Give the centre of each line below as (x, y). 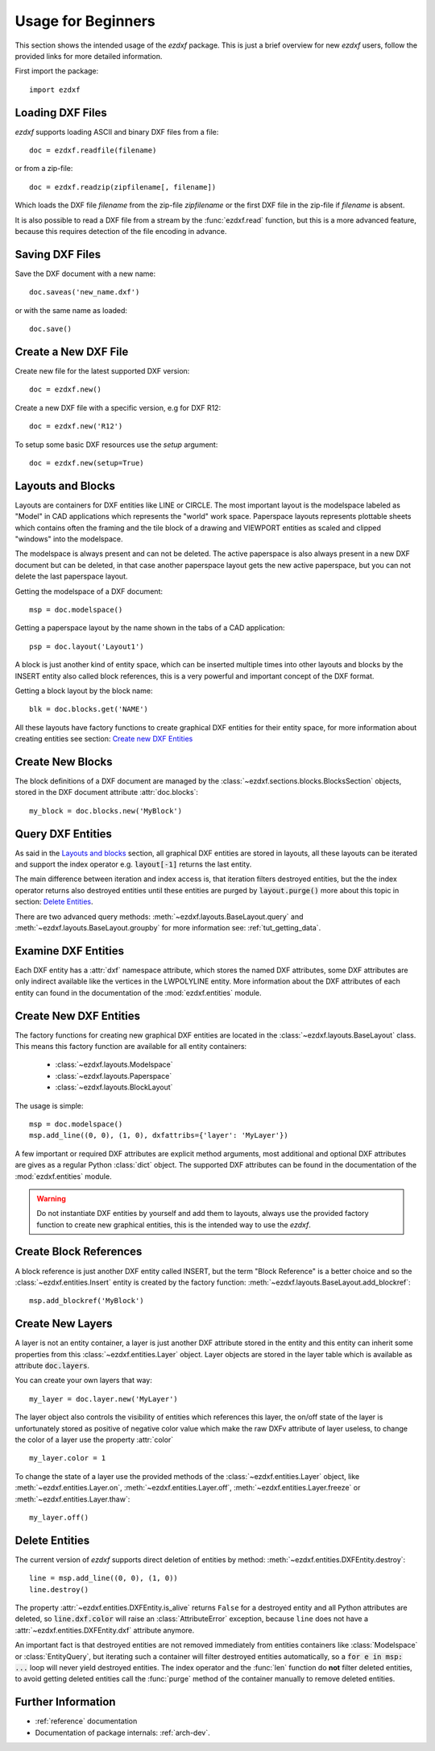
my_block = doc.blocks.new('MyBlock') (106, 811)
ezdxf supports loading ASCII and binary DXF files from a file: (117, 132)
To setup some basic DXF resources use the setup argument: (116, 445)
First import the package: (57, 71)
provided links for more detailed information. (89, 56)
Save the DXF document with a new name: (85, 274)
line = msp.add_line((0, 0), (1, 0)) (104, 1578)
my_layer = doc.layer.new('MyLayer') (104, 1399)
